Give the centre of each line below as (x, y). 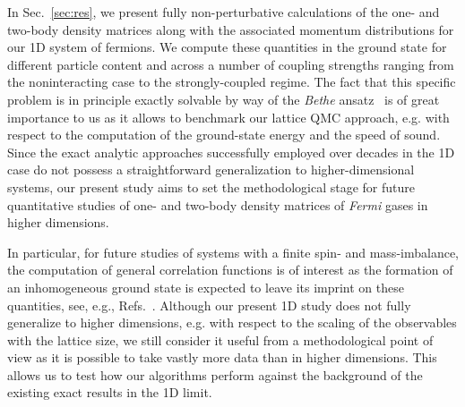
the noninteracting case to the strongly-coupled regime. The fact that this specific (232, 82)
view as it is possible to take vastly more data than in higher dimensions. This (222, 357)
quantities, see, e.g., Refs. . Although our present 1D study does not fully (209, 305)
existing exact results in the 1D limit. (110, 392)
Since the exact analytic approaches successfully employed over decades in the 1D (231, 152)
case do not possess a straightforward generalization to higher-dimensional (211, 170)
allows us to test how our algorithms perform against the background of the (215, 374)
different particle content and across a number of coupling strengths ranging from (231, 64)
